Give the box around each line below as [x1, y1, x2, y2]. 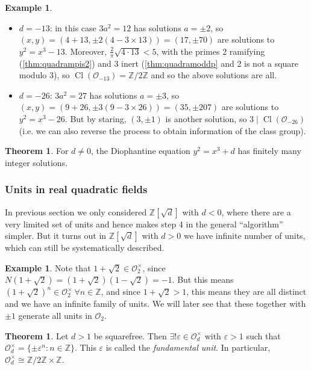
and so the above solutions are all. [151, 69, 277, 81]
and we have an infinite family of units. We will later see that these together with [5, 297, 306, 310]
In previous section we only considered [5, 205, 147, 218]
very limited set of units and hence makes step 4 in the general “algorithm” [5, 217, 283, 230]
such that [246, 329, 281, 342]
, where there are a [221, 205, 291, 218]
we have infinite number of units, [183, 229, 306, 242]
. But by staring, [64, 112, 127, 125]
